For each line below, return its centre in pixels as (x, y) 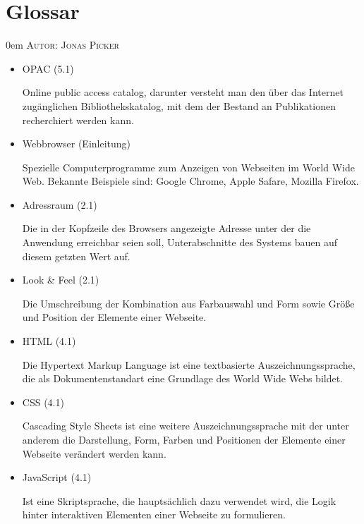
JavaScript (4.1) (57, 477)
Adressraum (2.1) (60, 204)
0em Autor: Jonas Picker (62, 45)
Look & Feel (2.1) (61, 280)
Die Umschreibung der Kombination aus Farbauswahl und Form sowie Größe (188, 303)
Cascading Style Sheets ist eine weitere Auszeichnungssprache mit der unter (186, 426)
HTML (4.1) (49, 341)
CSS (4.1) (43, 402)
